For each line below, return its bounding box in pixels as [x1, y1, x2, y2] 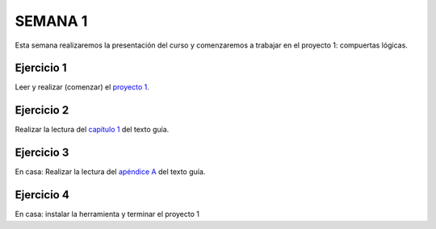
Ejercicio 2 [15, 103, 69, 117]
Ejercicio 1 [15, 61, 67, 75]
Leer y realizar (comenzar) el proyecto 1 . [15, 82, 149, 92]
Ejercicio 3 [15, 146, 69, 160]
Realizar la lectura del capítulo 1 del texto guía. [15, 125, 170, 135]
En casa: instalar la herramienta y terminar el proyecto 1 [15, 210, 199, 219]
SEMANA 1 [15, 12, 88, 30]
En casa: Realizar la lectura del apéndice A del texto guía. [15, 167, 206, 177]
